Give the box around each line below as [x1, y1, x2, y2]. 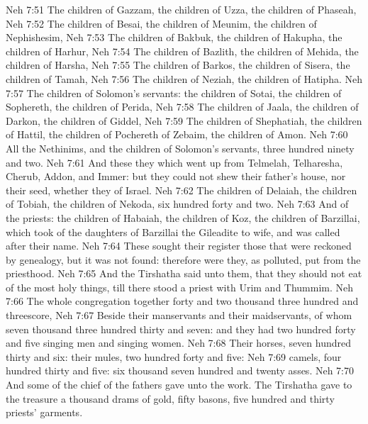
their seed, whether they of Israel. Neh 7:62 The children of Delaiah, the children [6, 182, 357, 197]
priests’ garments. [6, 405, 83, 420]
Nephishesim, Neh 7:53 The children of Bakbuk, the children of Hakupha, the [6, 30, 342, 45]
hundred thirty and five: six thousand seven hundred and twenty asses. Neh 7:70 [6, 363, 354, 378]
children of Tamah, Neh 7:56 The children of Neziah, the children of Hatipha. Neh [6, 71, 362, 86]
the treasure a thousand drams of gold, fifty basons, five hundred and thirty [6, 391, 335, 406]
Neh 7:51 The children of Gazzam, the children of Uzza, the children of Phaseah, [6, 2, 357, 16]
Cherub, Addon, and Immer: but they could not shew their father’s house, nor [6, 169, 346, 184]
